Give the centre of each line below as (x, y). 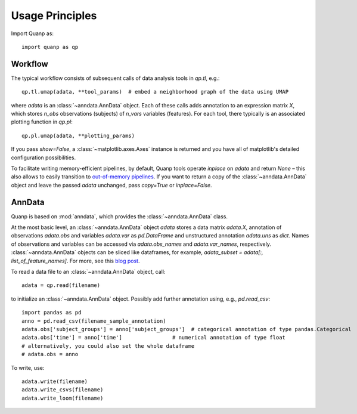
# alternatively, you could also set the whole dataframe (108, 346)
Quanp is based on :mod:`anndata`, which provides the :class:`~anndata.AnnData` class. (119, 216)
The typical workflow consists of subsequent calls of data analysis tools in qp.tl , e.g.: (115, 78)
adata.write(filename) (55, 381)
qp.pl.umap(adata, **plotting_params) (78, 135)
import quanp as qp (50, 47)
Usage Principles (54, 16)
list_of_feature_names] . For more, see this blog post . (75, 261)
